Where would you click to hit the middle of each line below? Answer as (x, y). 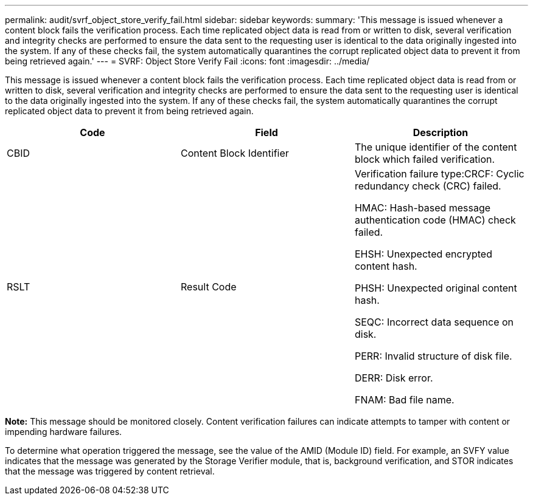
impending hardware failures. (64, 432)
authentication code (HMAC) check (435, 220)
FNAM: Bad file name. (404, 400)
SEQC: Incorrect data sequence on (434, 322)
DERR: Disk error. (394, 378)
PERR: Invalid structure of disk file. (433, 356)
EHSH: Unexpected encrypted (423, 254)
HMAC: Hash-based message (423, 208)
